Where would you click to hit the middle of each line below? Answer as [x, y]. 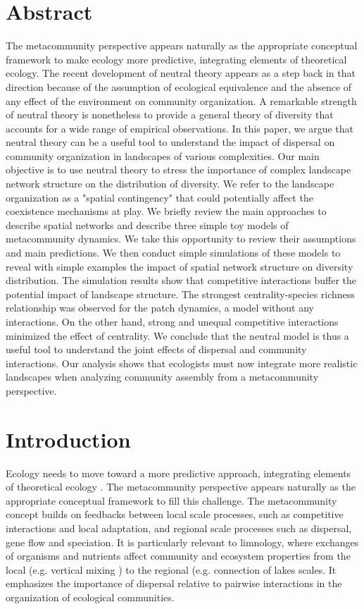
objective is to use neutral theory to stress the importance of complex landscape [178, 170]
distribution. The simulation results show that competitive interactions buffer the [181, 280]
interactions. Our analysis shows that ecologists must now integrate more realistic [182, 363]
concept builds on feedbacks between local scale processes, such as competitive [175, 514]
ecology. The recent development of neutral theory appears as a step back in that [181, 73]
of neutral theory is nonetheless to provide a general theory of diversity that [170, 115]
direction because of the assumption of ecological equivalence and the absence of [179, 86]
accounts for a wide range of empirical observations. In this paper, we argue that [180, 128]
